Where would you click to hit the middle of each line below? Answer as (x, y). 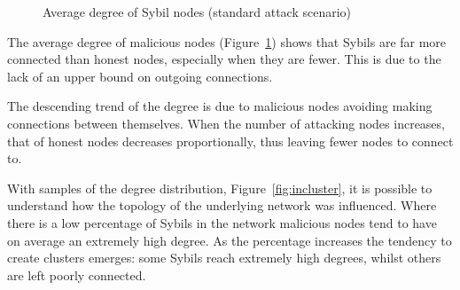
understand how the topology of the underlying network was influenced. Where (222, 205)
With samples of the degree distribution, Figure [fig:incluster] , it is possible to (220, 188)
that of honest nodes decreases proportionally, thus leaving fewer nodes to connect (230, 141)
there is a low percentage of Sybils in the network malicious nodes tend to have (222, 222)
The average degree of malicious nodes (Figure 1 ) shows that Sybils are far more (227, 41)
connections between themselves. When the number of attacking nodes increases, (226, 123)
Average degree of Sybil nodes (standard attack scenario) (197, 12)
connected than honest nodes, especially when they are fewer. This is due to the (224, 59)
